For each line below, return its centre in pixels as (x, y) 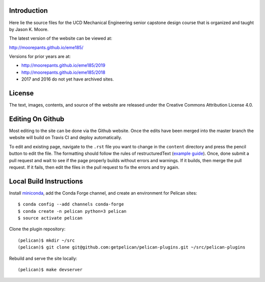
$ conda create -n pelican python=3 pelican (72, 211)
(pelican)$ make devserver (50, 270)
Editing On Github (37, 119)
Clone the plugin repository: (37, 229)
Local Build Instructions (46, 181)
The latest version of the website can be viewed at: (61, 38)
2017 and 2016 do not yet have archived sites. (67, 79)
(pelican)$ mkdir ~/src (46, 240)
